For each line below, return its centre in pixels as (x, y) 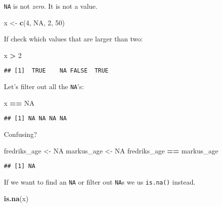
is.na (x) (16, 198)
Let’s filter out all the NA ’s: (44, 86)
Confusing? (20, 134)
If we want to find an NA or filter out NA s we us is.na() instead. (100, 181)
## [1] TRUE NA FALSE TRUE (56, 71)
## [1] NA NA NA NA (35, 119)
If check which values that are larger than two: (74, 39)
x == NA (19, 103)
